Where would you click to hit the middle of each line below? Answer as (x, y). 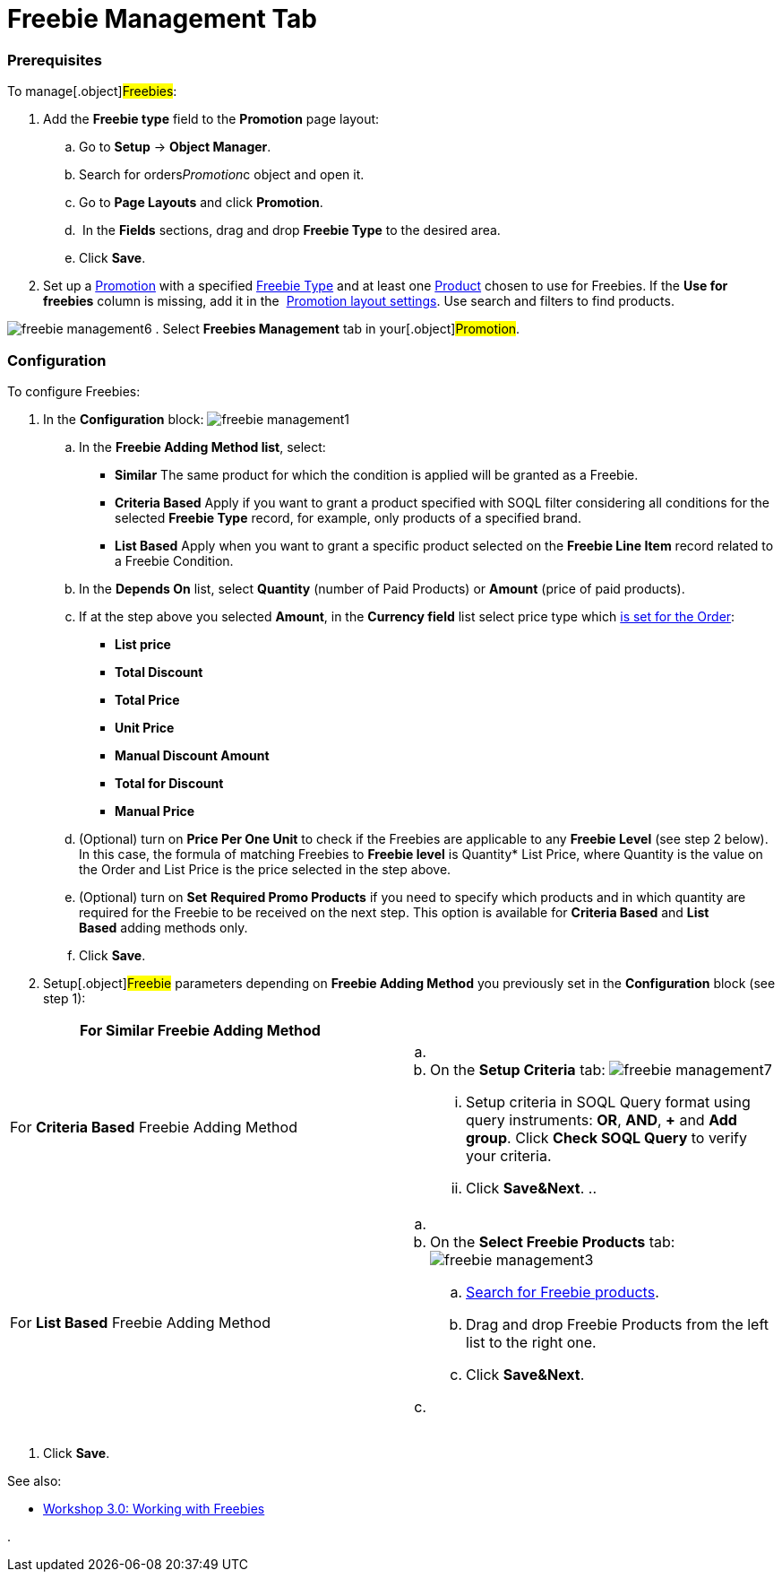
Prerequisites (55, 60)
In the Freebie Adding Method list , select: (202, 447)
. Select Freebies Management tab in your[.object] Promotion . (338, 329)
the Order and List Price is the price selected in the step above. (265, 869)
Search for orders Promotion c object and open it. (222, 175)
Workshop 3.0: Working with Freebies (154, 1508)
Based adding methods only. (163, 927)
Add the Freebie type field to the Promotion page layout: (211, 119)
